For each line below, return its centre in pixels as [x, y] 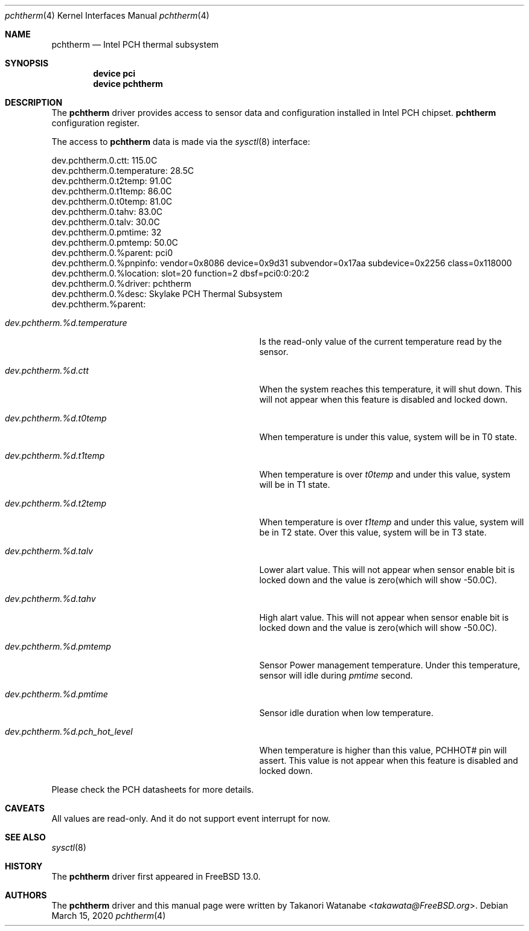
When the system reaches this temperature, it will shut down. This [390, 389]
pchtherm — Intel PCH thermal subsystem [135, 44]
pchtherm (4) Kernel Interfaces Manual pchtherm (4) [107, 15]
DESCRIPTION [34, 102]
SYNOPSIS [27, 63]
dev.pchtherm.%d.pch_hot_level [69, 731]
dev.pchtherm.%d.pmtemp [58, 646]
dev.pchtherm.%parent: [99, 304]
